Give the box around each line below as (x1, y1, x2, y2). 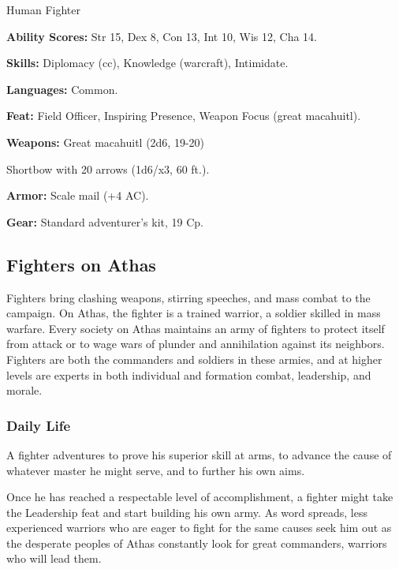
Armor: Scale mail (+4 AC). (6, 187, 149, 204)
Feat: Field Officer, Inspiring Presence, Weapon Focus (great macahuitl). (6, 107, 361, 124)
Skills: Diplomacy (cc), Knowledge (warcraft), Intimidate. (6, 54, 289, 71)
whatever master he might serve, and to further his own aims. (6, 462, 305, 478)
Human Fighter (6, 2, 80, 17)
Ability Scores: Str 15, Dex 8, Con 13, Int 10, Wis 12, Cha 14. (6, 28, 317, 44)
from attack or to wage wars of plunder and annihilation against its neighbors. (6, 335, 385, 352)
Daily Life (6, 415, 71, 435)
